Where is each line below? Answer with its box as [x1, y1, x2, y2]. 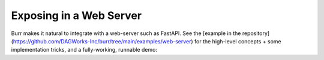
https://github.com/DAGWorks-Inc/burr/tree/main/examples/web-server [13, 37, 191, 45]
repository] [242, 30, 270, 37]
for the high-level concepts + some [194, 37, 281, 45]
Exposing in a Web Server [11, 9, 142, 22]
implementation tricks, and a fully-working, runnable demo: [11, 46, 157, 53]
